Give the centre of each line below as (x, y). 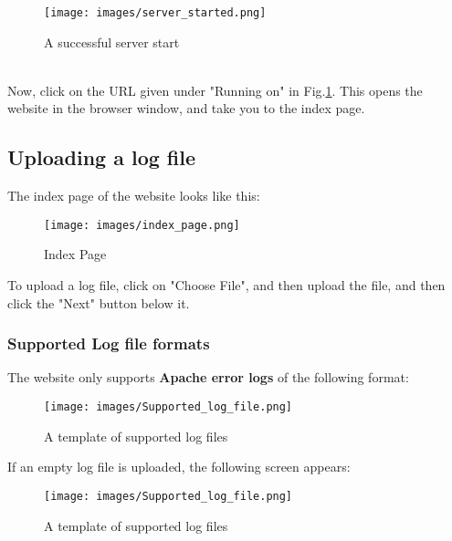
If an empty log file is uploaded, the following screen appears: (179, 467)
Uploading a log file (102, 157)
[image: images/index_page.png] (142, 225)
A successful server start (112, 42)
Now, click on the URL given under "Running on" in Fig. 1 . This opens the (215, 90)
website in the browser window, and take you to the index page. (186, 108)
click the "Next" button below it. (99, 302)
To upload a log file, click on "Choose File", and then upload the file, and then (226, 285)
